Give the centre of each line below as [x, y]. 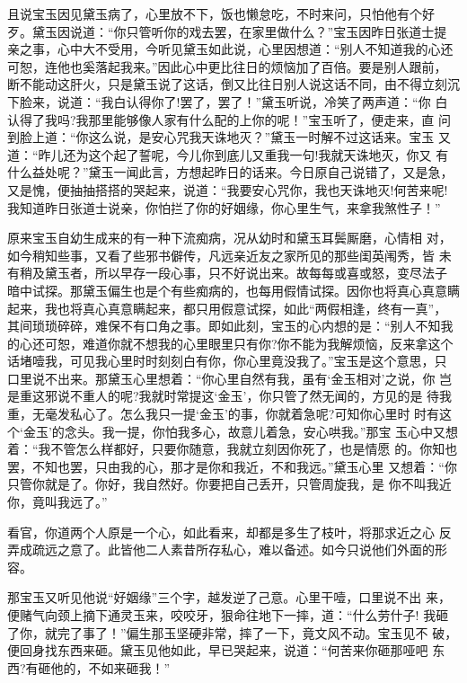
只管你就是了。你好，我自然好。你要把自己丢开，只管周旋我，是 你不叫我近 [229, 484]
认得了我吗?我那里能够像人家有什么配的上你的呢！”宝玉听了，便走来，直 [221, 119]
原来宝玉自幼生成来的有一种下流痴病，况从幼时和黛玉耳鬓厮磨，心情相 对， [229, 238]
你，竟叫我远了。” [57, 502]
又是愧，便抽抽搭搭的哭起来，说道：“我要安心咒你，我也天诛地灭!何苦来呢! [228, 189]
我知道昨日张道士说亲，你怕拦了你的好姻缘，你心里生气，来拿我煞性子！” [224, 207]
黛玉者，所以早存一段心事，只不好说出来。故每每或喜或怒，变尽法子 [246, 273]
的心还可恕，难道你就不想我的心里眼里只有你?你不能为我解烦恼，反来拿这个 [230, 343]
